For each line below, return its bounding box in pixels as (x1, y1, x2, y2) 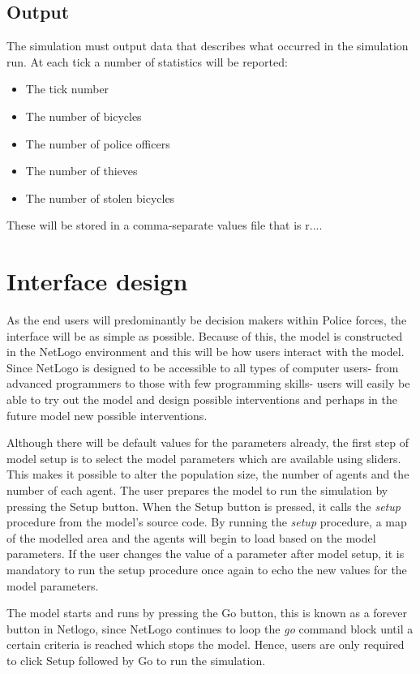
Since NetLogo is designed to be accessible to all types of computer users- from (6, 358, 399, 376)
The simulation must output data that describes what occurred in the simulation (6, 37, 409, 54)
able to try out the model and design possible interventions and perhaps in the (6, 391, 397, 408)
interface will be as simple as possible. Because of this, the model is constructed (6, 327, 403, 344)
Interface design (6, 264, 188, 298)
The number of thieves (25, 162, 138, 179)
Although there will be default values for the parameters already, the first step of (6, 434, 409, 451)
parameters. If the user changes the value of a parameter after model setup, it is (6, 545, 405, 562)
